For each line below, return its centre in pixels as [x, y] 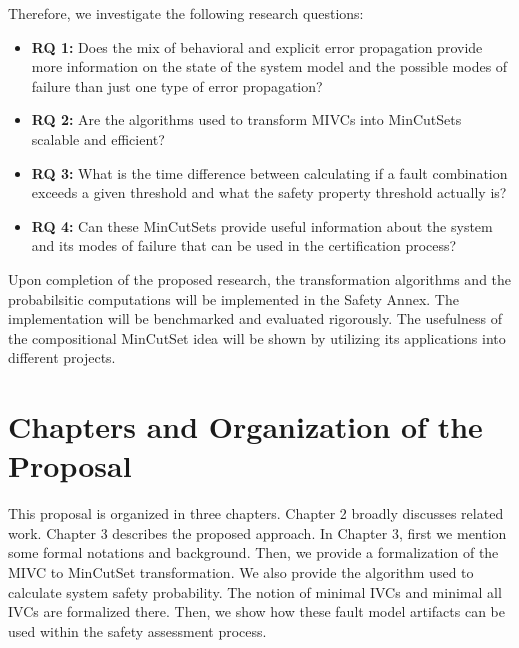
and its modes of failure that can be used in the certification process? [244, 245]
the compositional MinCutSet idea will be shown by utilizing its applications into [257, 337]
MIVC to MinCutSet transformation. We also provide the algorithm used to [241, 572]
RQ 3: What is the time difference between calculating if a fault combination [269, 172]
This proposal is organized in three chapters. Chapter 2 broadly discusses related [256, 513]
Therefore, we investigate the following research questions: [186, 13]
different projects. [62, 357]
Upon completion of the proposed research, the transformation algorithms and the [260, 278]
